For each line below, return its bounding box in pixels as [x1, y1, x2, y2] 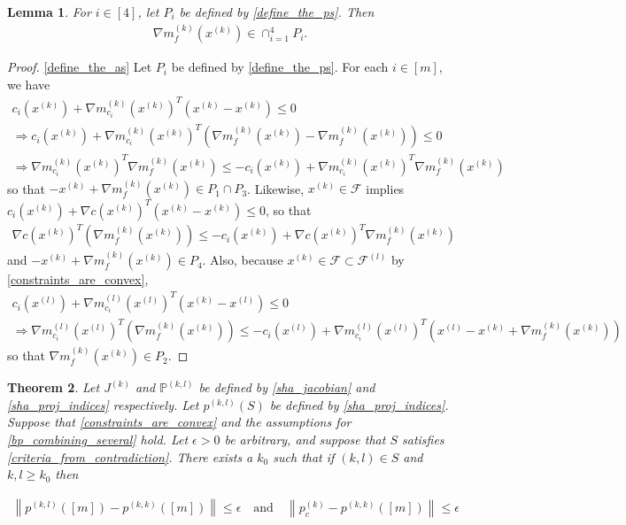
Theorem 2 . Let [7, 378, 100, 397]
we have [7, 75, 50, 94]
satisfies [401, 430, 444, 449]
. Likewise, [247, 179, 305, 197]
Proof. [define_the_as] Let [7, 58, 152, 76]
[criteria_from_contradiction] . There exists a [7, 447, 253, 466]
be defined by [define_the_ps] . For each [171, 58, 389, 76]
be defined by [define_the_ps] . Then [179, 3, 375, 20]
